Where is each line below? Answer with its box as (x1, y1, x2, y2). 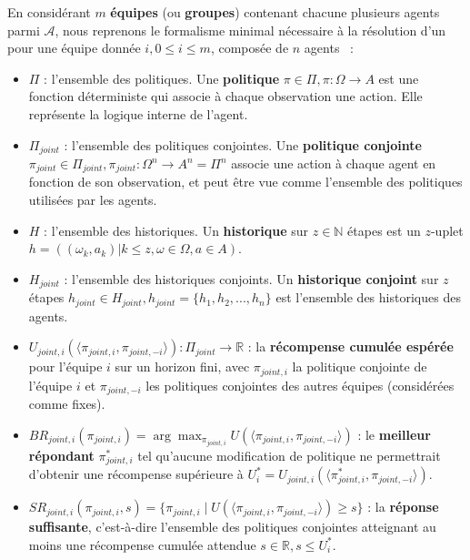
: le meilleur (357, 424, 431, 443)
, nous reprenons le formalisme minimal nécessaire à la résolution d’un (55, 20, 446, 39)
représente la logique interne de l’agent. (28, 104, 248, 123)
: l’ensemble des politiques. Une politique (44, 68, 280, 87)
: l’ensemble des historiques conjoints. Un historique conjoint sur (64, 269, 439, 288)
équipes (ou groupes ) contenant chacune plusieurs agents (110, 3, 440, 21)
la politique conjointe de (292, 357, 427, 376)
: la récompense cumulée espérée (247, 337, 454, 356)
